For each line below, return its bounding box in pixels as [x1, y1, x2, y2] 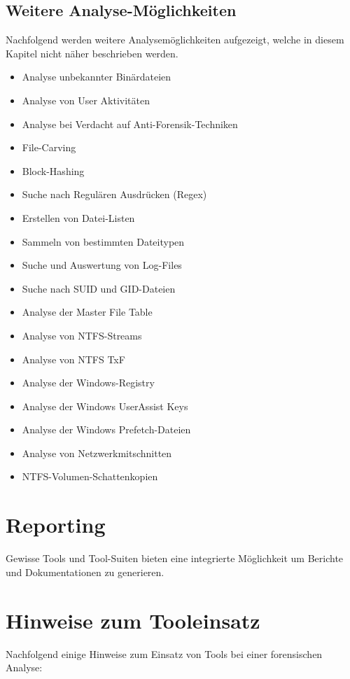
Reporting [6, 510, 106, 539]
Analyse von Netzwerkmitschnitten [22, 445, 172, 460]
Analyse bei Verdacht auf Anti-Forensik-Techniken [22, 116, 238, 131]
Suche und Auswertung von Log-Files [22, 258, 182, 272]
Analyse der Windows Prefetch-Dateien [22, 422, 191, 437]
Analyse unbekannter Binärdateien [22, 69, 171, 84]
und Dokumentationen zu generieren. [6, 564, 164, 579]
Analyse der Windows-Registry [22, 375, 155, 390]
